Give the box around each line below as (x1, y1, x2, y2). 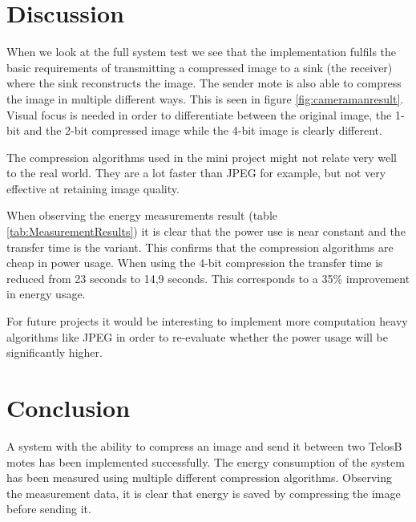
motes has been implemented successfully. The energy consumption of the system (6, 453, 405, 470)
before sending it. (6, 500, 91, 517)
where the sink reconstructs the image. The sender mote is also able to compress (6, 75, 402, 91)
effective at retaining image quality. (6, 180, 180, 196)
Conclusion (6, 391, 131, 423)
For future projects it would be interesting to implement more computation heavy (6, 313, 408, 330)
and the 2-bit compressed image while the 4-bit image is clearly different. (23, 122, 382, 139)
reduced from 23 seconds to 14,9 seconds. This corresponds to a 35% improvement (6, 269, 410, 286)
